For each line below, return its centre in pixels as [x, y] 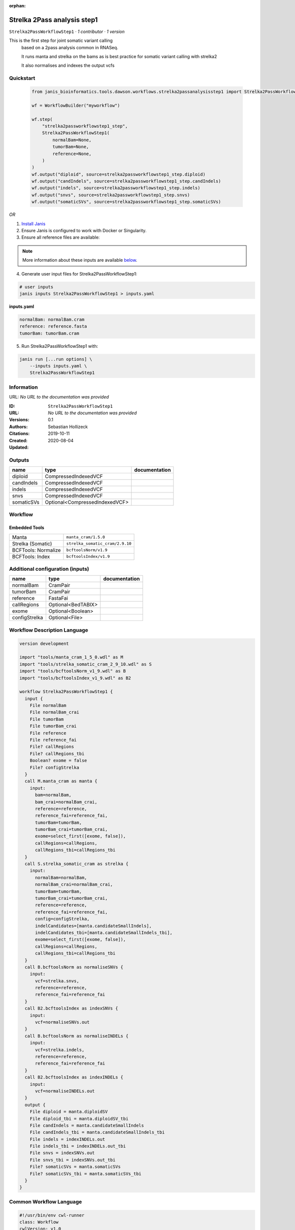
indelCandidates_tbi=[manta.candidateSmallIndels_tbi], [104, 933]
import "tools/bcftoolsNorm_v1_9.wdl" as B [73, 671]
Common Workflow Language [45, 1201]
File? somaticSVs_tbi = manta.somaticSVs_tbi [86, 1174]
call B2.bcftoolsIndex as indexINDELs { [74, 1077]
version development [44, 644]
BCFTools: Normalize [36, 550]
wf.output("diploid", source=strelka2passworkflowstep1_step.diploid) [119, 174]
